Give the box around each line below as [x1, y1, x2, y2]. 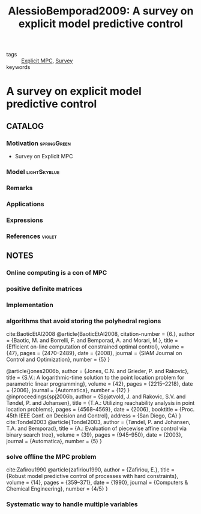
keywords [6, 64, 31, 71]
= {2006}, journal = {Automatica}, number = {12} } [6, 387, 130, 394]
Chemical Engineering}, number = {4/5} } [6, 485, 108, 492]
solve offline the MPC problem [6, 453, 97, 461]
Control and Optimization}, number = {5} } [6, 356, 110, 363]
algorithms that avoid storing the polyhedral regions [6, 317, 161, 325]
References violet [6, 232, 57, 241]
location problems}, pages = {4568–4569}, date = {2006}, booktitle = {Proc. [6, 406, 195, 413]
